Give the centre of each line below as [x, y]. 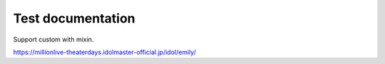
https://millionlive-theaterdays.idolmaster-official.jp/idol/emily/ [104, 52]
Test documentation [74, 18]
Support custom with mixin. [53, 39]
